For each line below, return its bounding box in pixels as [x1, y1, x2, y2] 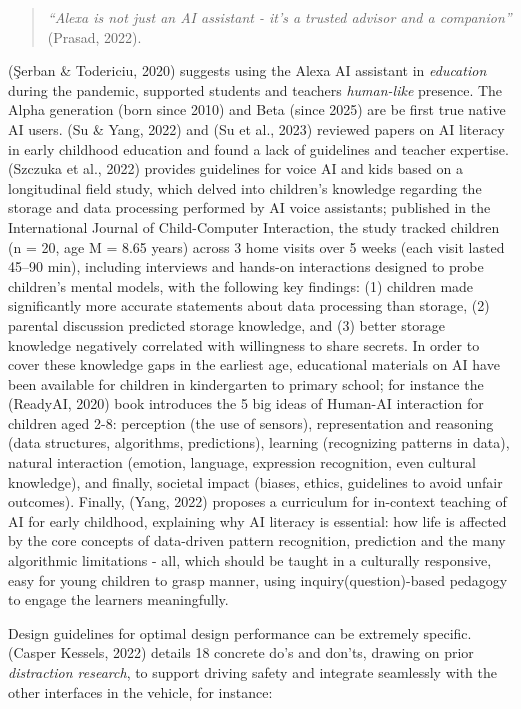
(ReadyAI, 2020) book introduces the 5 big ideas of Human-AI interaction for [8, 393, 484, 414]
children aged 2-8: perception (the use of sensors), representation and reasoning [8, 412, 494, 433]
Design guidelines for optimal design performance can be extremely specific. [8, 622, 472, 643]
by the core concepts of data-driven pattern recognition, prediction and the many [8, 530, 506, 551]
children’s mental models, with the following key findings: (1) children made [8, 275, 474, 296]
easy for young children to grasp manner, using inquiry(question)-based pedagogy [8, 569, 508, 590]
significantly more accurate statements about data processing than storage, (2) [8, 295, 490, 316]
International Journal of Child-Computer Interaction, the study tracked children [8, 216, 500, 237]
